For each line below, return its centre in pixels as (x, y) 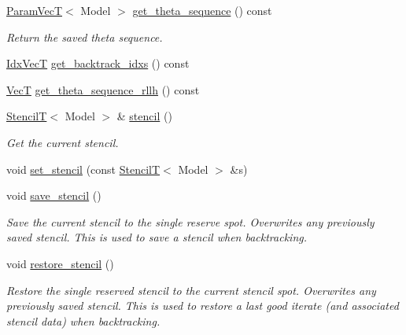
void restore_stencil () (60, 263)
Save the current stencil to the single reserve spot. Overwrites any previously (190, 221)
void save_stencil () (54, 195)
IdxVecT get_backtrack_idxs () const (98, 63)
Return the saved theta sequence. (85, 37)
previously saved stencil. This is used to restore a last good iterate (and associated (203, 306)
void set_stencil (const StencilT (83, 169)
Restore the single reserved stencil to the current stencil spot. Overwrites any (191, 290)
